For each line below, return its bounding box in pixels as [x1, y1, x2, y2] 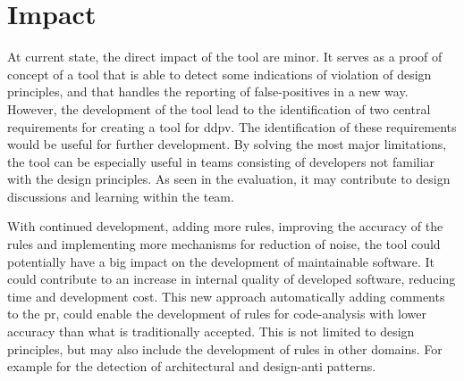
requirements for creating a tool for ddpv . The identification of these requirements [7, 117, 457, 136]
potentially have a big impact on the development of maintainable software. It [7, 252, 435, 270]
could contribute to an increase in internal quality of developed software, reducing [7, 269, 456, 288]
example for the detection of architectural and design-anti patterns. [7, 357, 376, 376]
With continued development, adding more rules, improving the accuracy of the [7, 217, 443, 236]
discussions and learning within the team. [7, 186, 234, 205]
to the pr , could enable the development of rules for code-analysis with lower [7, 304, 426, 323]
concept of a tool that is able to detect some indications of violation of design [7, 64, 432, 83]
